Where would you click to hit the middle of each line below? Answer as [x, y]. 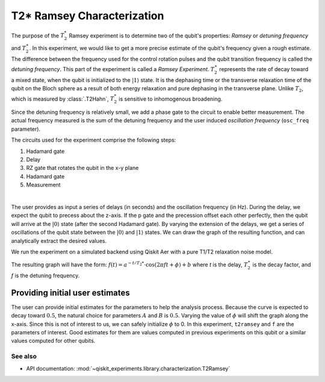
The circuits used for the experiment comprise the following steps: [94, 140]
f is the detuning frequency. [45, 275]
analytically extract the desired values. [59, 240]
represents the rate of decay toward [264, 69]
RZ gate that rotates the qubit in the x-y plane [82, 168]
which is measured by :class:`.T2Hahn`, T [63, 99]
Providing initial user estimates [70, 293]
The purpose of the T [38, 36]
